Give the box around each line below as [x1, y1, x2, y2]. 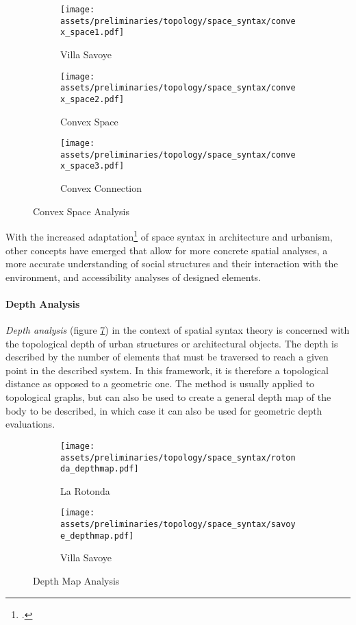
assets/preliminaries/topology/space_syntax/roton [60, 452, 296, 463]
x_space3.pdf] [60, 161, 125, 171]
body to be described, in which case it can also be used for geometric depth [5, 403, 322, 417]
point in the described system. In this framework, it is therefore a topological [5, 363, 329, 377]
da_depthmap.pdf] [60, 464, 139, 474]
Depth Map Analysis [33, 573, 120, 587]
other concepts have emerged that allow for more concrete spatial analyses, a [5, 243, 328, 257]
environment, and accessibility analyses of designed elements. [5, 269, 262, 284]
